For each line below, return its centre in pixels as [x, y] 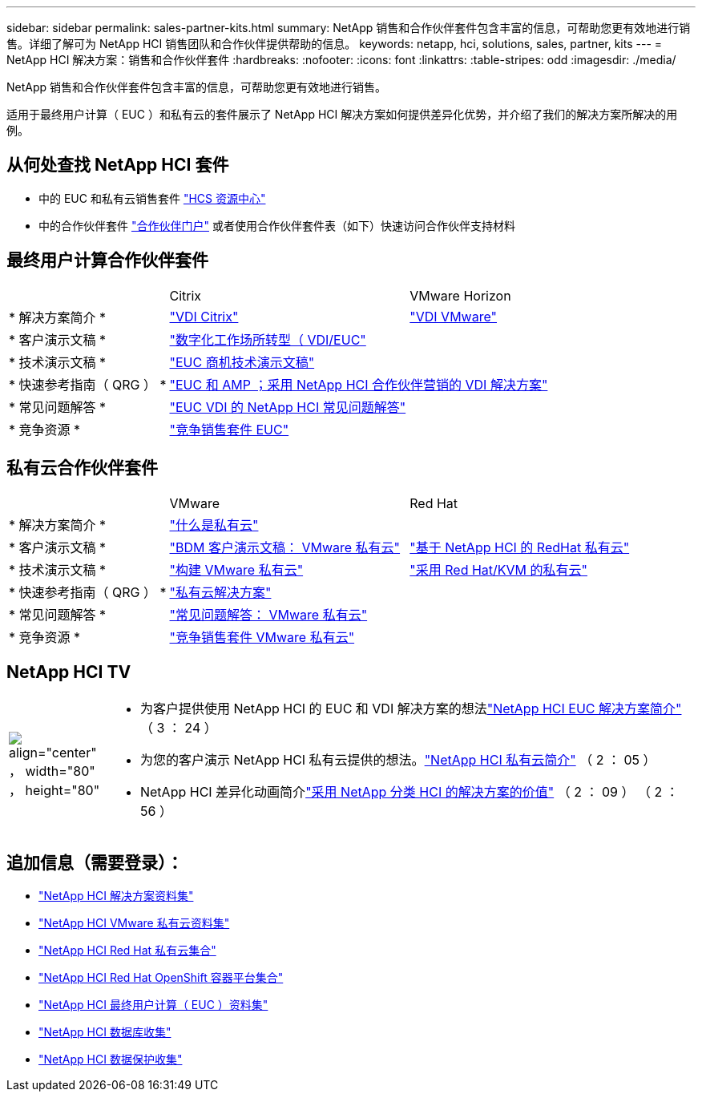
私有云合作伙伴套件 [82, 468]
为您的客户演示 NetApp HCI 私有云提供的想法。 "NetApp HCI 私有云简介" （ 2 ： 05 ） [398, 760]
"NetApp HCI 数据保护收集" [111, 1060]
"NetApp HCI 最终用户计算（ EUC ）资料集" [153, 1005]
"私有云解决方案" [220, 592]
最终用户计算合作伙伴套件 [107, 260]
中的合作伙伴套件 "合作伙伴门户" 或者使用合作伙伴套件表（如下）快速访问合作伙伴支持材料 [277, 225]
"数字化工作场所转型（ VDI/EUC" [268, 339]
